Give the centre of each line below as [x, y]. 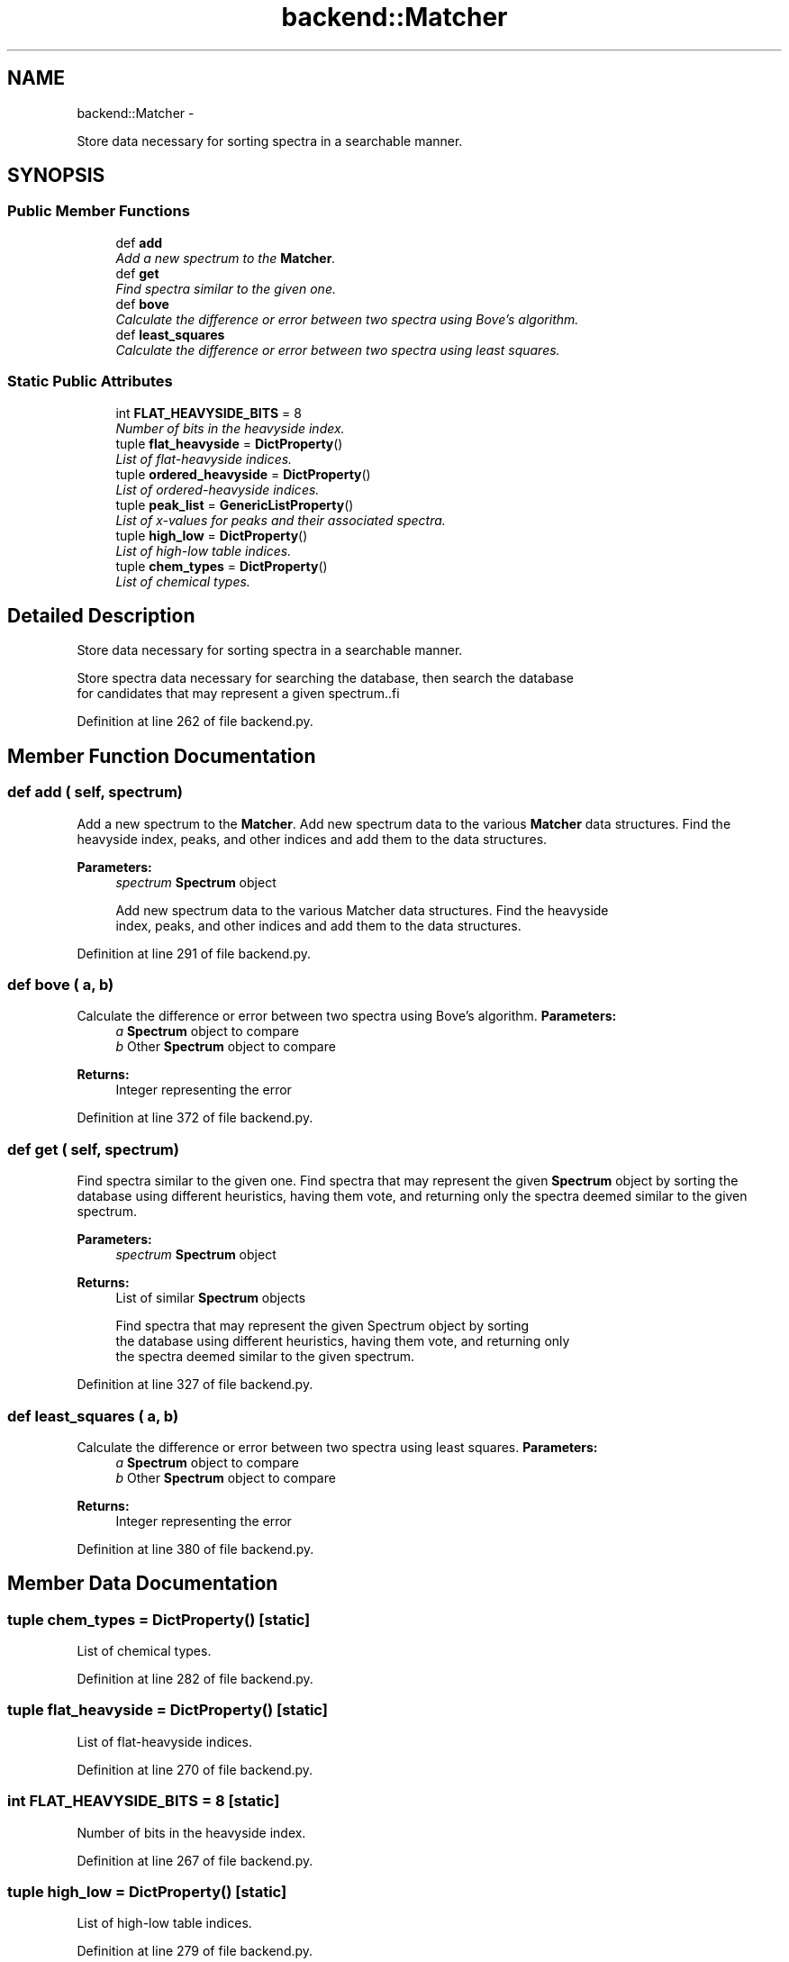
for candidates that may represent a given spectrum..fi [238, 694]
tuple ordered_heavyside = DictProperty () [243, 474]
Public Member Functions [99, 211]
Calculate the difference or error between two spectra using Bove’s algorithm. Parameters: [347, 1016]
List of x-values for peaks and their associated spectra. [281, 520]
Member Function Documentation [162, 756]
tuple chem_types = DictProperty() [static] [159, 1619]
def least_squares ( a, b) [93, 1416]
